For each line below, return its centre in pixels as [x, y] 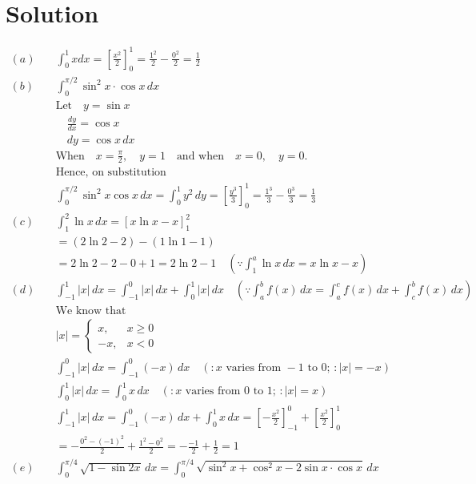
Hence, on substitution [111, 173]
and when [200, 156]
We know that [91, 311]
